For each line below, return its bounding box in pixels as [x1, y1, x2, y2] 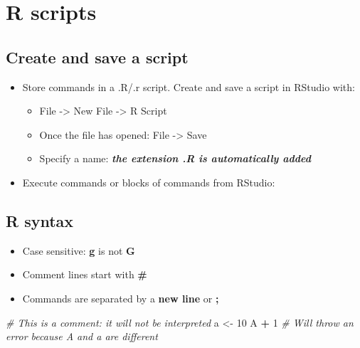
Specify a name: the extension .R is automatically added [39, 151, 311, 166]
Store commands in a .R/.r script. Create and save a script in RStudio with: [22, 79, 355, 94]
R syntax [6, 209, 74, 231]
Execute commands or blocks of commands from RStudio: [22, 174, 275, 189]
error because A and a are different [6, 329, 158, 344]
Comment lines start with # [22, 267, 147, 282]
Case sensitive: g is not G [22, 243, 135, 258]
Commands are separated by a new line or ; [22, 290, 219, 305]
